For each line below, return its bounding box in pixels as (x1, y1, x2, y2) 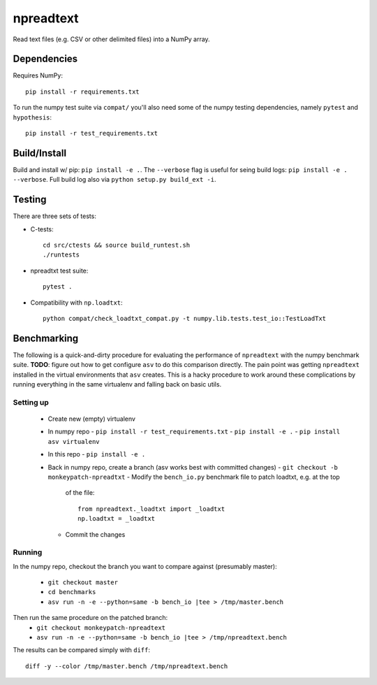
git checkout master (47, 579, 119, 586)
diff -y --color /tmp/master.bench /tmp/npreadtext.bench (25, 662, 228, 670)
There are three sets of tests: (13, 212, 97, 220)
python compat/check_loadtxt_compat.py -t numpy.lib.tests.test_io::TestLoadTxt (43, 315, 327, 322)
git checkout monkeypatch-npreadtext (36, 623, 166, 632)
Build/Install (13, 147, 66, 159)
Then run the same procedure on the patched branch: (13, 614, 168, 622)
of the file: (65, 489, 95, 497)
